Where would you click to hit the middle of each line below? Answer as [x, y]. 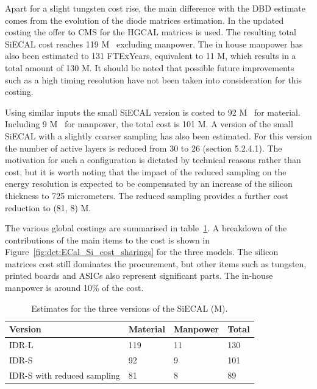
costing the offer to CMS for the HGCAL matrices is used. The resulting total [151, 32]
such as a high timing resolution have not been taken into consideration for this [154, 79]
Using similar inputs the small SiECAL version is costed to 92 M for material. [153, 112]
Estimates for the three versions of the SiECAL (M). [130, 308]
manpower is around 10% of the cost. [74, 288]
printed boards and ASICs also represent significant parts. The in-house [139, 275]
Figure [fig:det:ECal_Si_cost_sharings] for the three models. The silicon [142, 252]
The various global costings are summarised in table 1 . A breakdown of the [146, 228]
